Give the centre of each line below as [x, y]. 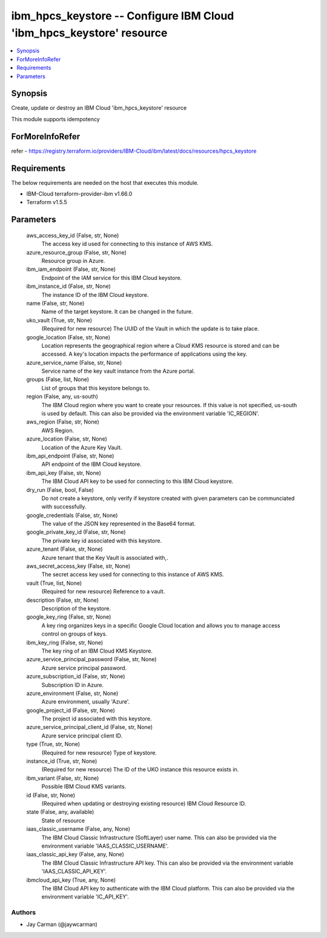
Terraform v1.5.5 [47, 202]
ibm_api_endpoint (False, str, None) [70, 456]
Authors [24, 913]
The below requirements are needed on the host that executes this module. [105, 182]
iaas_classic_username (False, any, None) [78, 829]
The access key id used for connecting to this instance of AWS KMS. [127, 244]
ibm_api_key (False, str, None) [64, 473]
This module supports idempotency [55, 119]
